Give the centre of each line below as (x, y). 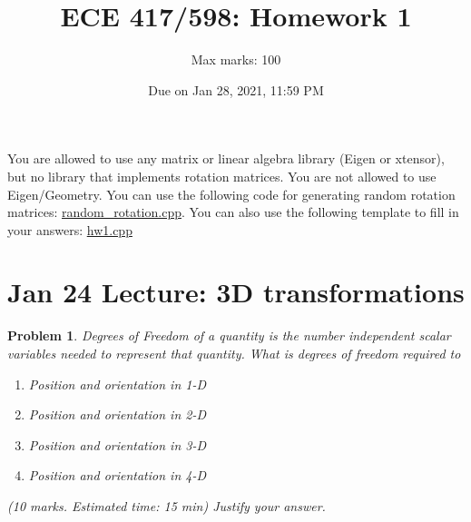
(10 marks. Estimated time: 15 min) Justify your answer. (167, 505)
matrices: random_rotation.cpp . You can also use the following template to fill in (233, 212)
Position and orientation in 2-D (117, 414)
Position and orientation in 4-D (117, 475)
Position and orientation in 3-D (117, 444)
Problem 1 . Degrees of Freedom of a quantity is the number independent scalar (229, 335)
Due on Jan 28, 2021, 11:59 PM (236, 89)
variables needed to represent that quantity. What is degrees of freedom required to (234, 353)
